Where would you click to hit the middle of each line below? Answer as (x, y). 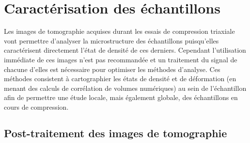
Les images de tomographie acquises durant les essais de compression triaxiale (119, 31)
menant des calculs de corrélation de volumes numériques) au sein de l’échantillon (125, 88)
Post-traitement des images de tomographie (116, 133)
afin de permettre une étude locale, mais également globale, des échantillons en (121, 97)
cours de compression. (36, 107)
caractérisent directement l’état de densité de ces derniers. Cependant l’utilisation (125, 50)
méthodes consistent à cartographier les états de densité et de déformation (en (120, 79)
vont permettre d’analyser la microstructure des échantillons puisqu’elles (111, 40)
